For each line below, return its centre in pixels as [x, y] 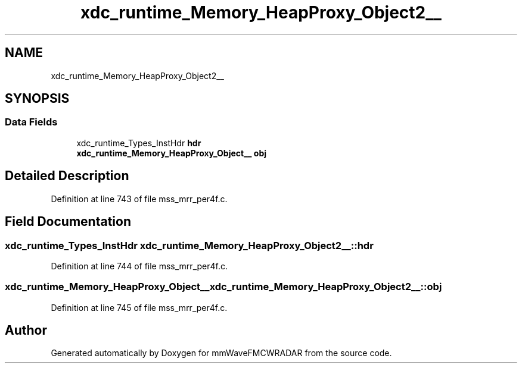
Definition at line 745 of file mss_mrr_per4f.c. [139, 307]
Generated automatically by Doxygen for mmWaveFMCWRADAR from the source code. [221, 353]
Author [26, 331]
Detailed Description [67, 176]
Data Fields [31, 122]
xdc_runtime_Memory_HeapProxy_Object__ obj [171, 153]
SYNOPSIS [37, 99]
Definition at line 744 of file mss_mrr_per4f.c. [139, 266]
